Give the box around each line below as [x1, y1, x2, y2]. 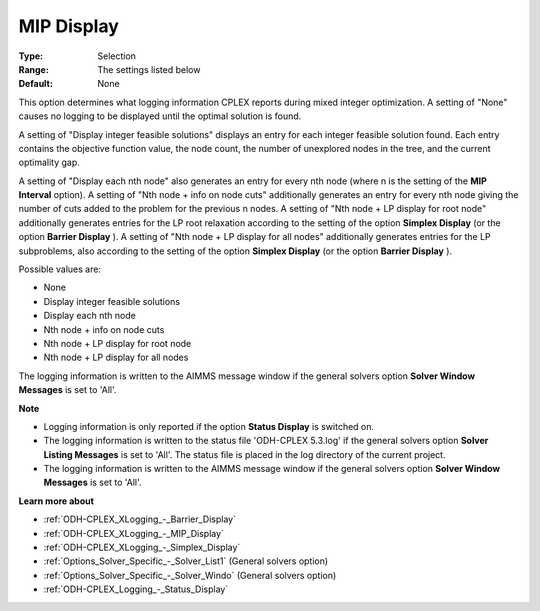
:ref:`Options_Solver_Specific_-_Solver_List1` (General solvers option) [43, 555, 329, 567]
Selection [97, 50, 137, 62]
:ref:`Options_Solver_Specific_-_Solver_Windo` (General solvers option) [43, 569, 337, 581]
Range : [18, 63, 49, 75]
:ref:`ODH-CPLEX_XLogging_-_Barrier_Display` [43, 513, 237, 525]
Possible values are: [18, 263, 102, 275]
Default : [18, 78, 54, 90]
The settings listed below [97, 63, 201, 75]
